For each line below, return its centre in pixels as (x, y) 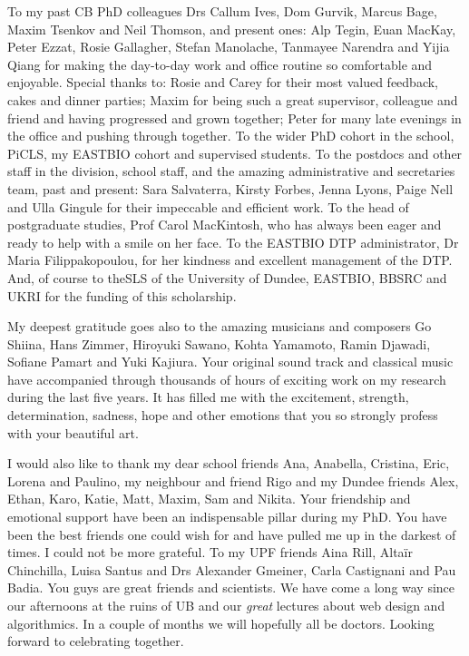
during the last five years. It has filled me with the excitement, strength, (208, 397)
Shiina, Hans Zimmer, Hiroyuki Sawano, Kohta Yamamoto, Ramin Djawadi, (219, 343)
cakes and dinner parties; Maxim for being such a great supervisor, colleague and (233, 99)
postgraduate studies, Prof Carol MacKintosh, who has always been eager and (225, 225)
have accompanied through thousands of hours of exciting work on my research (227, 379)
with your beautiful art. (73, 432)
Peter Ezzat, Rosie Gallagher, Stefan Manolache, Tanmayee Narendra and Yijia (229, 47)
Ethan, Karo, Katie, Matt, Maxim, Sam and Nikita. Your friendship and (209, 499)
